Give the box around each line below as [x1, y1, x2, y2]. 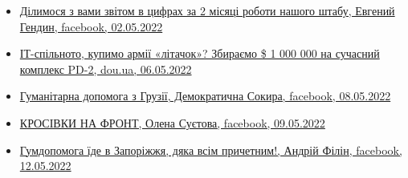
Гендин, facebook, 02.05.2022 [19, 18, 163, 34]
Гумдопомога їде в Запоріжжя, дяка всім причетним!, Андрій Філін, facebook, [19, 141, 402, 158]
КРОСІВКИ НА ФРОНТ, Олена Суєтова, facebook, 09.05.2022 [19, 114, 325, 131]
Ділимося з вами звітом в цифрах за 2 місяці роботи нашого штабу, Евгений [19, 2, 395, 18]
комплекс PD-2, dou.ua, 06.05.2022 [19, 60, 192, 77]
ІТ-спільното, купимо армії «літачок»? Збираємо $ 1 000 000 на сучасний [19, 45, 380, 62]
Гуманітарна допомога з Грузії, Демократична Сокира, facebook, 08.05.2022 [19, 87, 391, 104]
